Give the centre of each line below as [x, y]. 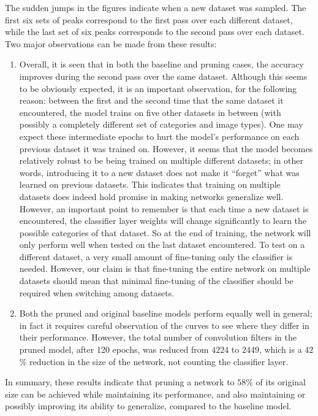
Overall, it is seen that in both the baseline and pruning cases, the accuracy [161, 64]
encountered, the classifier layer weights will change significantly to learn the [163, 221]
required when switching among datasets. [97, 292]
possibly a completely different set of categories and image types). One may [161, 124]
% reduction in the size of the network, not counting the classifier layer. [154, 361]
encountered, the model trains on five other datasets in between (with [150, 112]
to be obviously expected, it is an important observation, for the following [158, 88]
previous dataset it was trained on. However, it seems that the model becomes [166, 148]
